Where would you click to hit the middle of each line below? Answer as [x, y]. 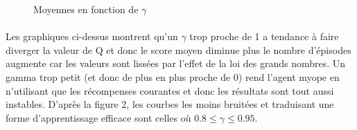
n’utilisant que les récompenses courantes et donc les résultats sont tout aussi [170, 90]
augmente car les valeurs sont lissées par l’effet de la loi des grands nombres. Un [176, 63]
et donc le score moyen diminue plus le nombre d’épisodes [229, 49]
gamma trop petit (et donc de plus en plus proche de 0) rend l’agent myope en [173, 76]
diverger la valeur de [49, 49]
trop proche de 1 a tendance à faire [264, 36]
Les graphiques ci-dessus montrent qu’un [92, 36]
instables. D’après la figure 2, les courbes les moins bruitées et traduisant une [170, 104]
